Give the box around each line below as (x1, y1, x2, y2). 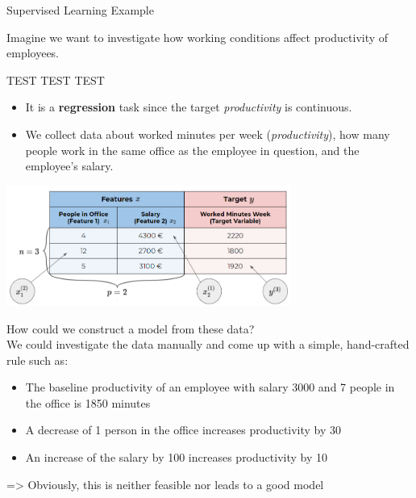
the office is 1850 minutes (25, 394, 151, 411)
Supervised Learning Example (6, 2, 154, 18)
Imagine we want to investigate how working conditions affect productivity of (6, 28, 389, 45)
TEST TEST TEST (6, 71, 105, 88)
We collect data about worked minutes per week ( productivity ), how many (25, 125, 390, 142)
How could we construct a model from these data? (6, 320, 255, 337)
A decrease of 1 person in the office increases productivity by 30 (25, 421, 342, 438)
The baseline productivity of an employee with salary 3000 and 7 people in (25, 379, 395, 395)
